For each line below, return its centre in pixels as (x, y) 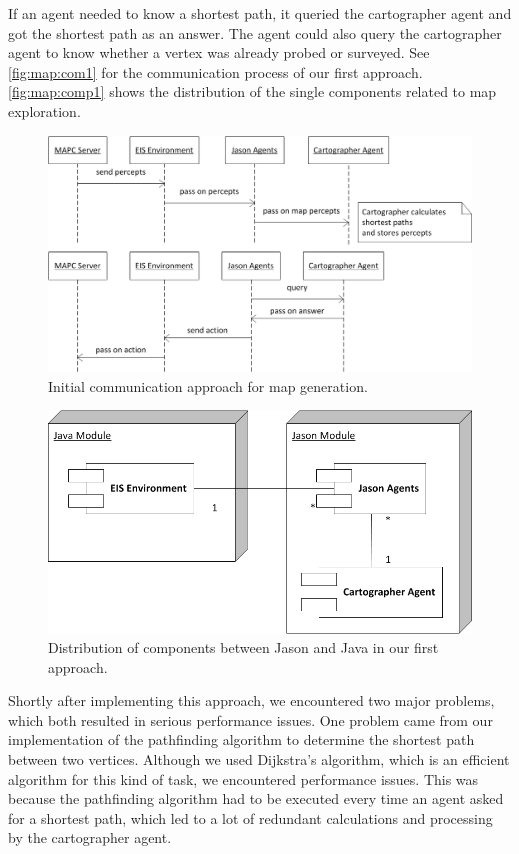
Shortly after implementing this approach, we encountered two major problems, (251, 700)
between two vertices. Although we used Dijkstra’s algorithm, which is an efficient (259, 759)
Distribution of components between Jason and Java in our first (243, 647)
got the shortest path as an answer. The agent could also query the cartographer (255, 32)
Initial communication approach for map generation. (208, 385)
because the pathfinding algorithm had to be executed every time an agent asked (256, 798)
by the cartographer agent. (90, 837)
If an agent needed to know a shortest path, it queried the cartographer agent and (260, 13)
